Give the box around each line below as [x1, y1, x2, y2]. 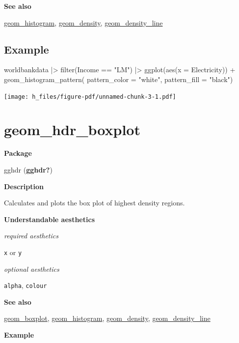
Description [4, 181, 44, 191]
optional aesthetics [4, 263, 59, 274]
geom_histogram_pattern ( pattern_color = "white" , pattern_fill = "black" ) [4, 74, 233, 84]
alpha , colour [4, 280, 47, 290]
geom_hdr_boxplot [4, 119, 140, 140]
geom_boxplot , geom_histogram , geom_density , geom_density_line [4, 313, 211, 323]
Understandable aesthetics [4, 214, 95, 224]
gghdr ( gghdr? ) [4, 164, 53, 174]
